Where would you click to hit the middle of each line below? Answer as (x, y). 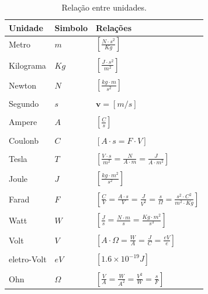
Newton (23, 85)
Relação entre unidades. (104, 7)
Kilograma (27, 65)
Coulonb (24, 140)
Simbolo (71, 27)
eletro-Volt (28, 259)
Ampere (23, 122)
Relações (114, 27)
